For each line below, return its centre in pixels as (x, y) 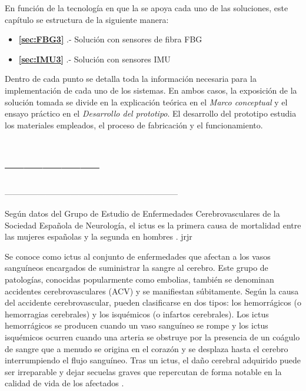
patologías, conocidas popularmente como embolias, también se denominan (139, 279)
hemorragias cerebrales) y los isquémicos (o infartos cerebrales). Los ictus (137, 314)
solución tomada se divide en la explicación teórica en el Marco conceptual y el (146, 102)
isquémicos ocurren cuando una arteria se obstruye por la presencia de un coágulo (152, 337)
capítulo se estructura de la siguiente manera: (87, 19)
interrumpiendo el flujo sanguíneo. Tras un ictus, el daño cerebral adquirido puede (153, 360)
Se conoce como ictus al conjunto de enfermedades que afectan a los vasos (138, 256)
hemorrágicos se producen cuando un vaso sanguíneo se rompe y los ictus (137, 325)
